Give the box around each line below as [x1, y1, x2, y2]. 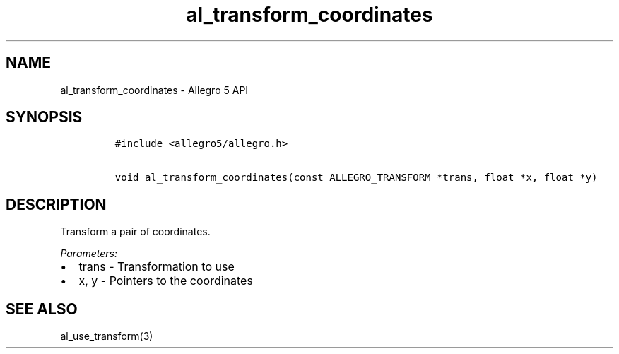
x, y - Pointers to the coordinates [78, 273, 253, 288]
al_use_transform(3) [60, 330, 153, 343]
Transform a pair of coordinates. [60, 225, 211, 238]
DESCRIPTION [6, 195, 107, 213]
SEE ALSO [6, 300, 78, 318]
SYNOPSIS [6, 108, 83, 126]
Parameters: [60, 247, 118, 260]
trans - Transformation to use [78, 259, 235, 274]
